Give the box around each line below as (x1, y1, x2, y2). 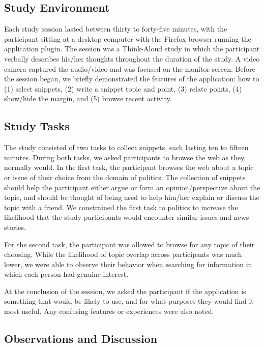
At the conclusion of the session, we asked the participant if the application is (4, 285, 246, 296)
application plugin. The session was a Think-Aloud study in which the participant (4, 43, 260, 54)
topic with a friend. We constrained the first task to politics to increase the (4, 201, 238, 212)
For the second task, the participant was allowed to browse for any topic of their (4, 239, 255, 249)
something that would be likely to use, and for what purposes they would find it (4, 296, 254, 306)
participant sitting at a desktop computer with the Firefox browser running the (4, 33, 251, 44)
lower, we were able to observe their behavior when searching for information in (4, 258, 252, 269)
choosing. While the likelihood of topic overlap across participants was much (4, 249, 242, 259)
